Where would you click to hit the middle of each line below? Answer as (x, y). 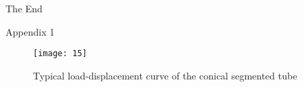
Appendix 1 (30, 31)
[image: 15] (60, 54)
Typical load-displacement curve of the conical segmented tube (165, 75)
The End (24, 8)
